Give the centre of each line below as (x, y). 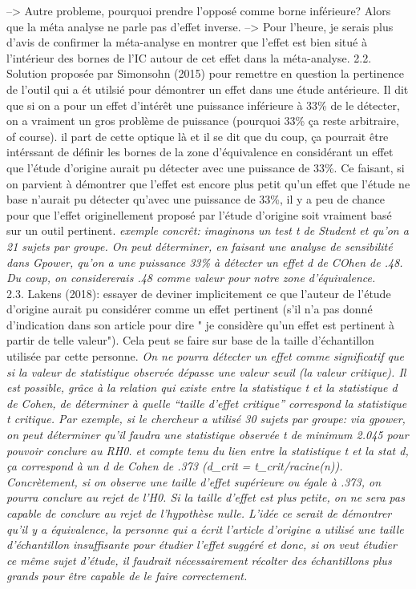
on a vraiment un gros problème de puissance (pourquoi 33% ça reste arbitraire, (203, 121)
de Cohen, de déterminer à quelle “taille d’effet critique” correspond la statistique (207, 403)
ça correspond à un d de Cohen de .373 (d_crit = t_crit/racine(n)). (175, 466)
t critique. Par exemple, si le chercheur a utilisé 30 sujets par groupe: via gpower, (206, 419)
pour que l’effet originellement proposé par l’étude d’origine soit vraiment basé (199, 214)
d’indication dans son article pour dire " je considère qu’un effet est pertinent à (201, 324)
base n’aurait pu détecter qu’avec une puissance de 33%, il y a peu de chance (196, 199)
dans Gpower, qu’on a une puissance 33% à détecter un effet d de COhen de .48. (205, 262)
